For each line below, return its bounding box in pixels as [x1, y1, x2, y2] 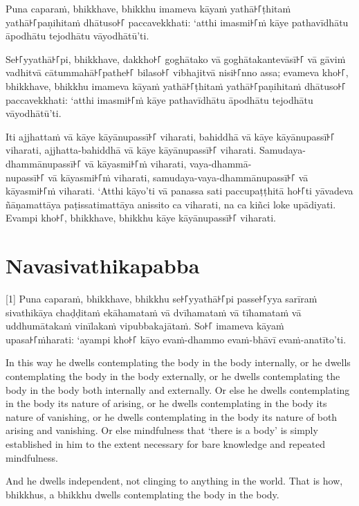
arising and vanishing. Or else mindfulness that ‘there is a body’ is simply [6, 423, 318, 437]
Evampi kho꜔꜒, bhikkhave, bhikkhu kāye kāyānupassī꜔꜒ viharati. [6, 210, 276, 225]
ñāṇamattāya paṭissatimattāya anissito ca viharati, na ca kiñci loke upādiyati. [6, 197, 336, 211]
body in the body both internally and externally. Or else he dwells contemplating [6, 382, 350, 397]
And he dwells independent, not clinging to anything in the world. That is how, [6, 473, 343, 488]
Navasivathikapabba [6, 251, 200, 280]
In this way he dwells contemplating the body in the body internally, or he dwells [6, 355, 351, 370]
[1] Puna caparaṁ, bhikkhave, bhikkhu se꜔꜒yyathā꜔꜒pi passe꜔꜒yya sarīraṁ [6, 291, 317, 306]
